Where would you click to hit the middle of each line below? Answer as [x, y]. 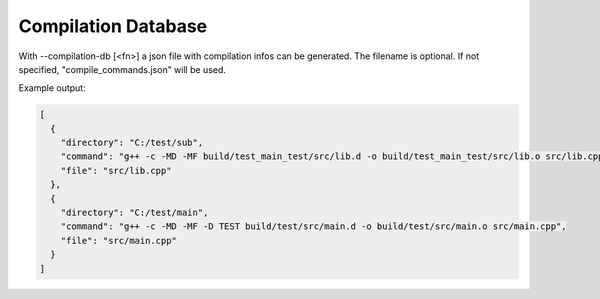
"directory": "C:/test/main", [134, 213]
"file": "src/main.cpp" [118, 240]
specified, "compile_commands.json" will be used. [122, 69]
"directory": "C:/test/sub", [132, 143]
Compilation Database [113, 26]
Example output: [52, 88]
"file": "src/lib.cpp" [116, 170]
